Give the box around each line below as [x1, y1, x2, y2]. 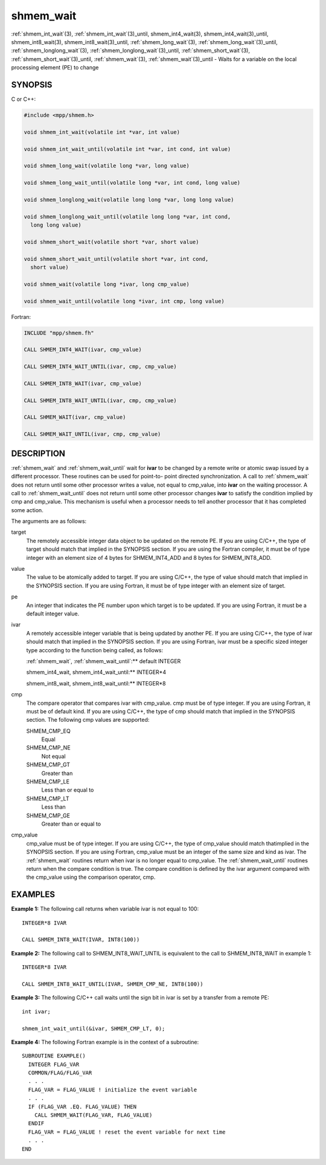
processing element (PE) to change [11, 64, 99, 71]
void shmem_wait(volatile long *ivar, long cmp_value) [24, 281, 190, 287]
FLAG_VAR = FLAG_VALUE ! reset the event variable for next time [28, 1128, 226, 1135]
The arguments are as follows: [11, 518, 87, 525]
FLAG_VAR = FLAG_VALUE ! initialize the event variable [28, 1086, 197, 1093]
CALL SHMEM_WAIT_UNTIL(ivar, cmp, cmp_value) [24, 431, 161, 438]
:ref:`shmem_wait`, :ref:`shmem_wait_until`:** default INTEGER [26, 657, 181, 664]
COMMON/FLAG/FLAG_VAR [28, 1070, 92, 1076]
